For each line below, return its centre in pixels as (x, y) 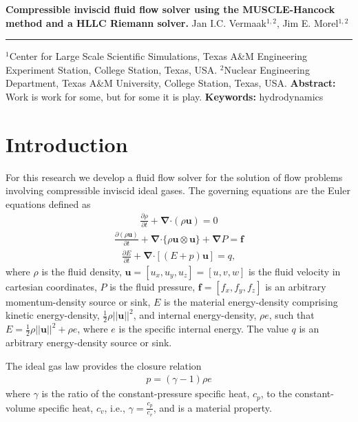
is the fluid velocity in (294, 271)
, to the (276, 393)
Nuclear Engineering (267, 69)
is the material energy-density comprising (251, 301)
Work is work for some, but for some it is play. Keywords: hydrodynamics (165, 96)
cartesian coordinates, (51, 286)
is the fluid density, (82, 271)
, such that (292, 315)
